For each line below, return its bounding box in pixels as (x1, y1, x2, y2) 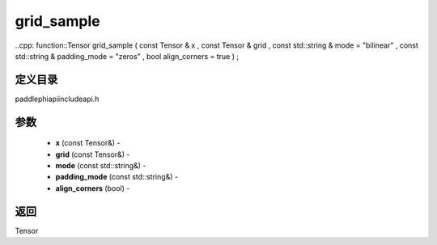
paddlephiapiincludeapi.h (15, 94, 100, 103)
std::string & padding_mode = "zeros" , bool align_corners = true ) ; (15, 51, 239, 61)
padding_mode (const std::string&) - (55, 172, 178, 182)
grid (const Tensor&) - (55, 150, 130, 159)
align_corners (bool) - (55, 183, 130, 193)
